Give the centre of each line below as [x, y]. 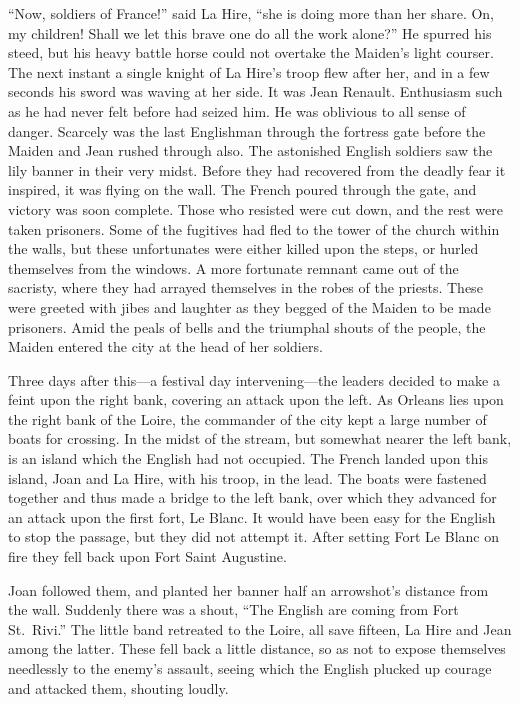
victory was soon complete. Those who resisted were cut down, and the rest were [255, 208]
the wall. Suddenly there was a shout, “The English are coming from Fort [233, 609]
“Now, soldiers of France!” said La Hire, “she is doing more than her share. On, [251, 13]
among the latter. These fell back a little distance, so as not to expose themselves [257, 648]
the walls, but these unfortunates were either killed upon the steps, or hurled [243, 248]
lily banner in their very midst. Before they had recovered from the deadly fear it [257, 169]
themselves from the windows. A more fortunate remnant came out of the [233, 267]
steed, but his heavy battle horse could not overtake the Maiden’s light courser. [251, 52]
